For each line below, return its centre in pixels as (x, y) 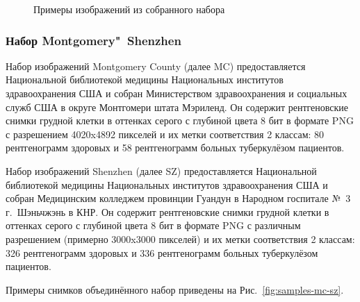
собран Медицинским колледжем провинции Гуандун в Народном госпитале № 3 (178, 198)
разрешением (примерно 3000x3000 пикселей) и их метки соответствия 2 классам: (180, 238)
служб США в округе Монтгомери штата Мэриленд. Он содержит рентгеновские (177, 107)
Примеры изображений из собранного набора (129, 9)
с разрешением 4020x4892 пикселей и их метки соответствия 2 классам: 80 (165, 134)
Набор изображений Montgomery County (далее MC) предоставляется (156, 66)
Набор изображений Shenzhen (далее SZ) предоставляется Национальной (161, 170)
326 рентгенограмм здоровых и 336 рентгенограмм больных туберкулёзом (162, 252)
